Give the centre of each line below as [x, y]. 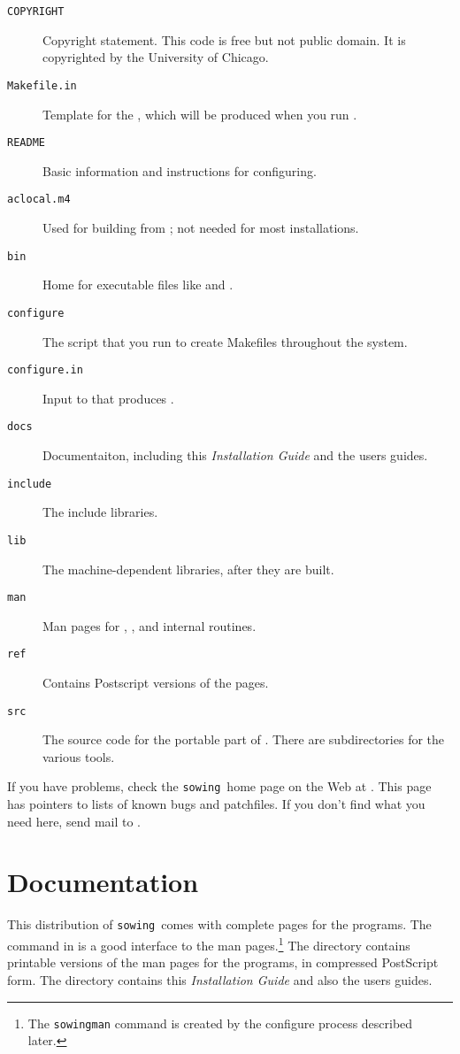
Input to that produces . [108, 398]
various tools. [79, 756]
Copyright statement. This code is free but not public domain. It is [224, 39]
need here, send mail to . [74, 821]
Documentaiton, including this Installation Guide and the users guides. [235, 455]
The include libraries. [100, 512]
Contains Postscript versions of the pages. [156, 682]
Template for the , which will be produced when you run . [200, 114]
